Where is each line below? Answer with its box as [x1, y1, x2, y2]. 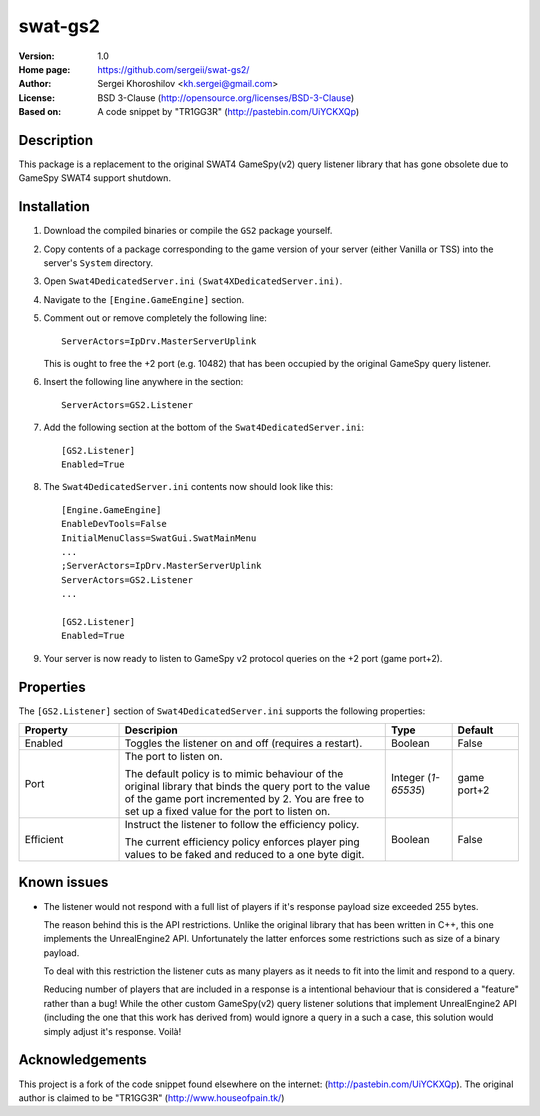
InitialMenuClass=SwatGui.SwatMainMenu [61, 532, 257, 544]
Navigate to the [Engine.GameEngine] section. [43, 293, 245, 305]
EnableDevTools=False [61, 518, 167, 530]
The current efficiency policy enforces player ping [124, 835, 360, 849]
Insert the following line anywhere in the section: [43, 376, 244, 388]
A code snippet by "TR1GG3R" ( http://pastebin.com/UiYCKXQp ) [97, 106, 360, 118]
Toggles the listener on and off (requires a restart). [124, 736, 363, 750]
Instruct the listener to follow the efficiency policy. [124, 817, 360, 831]
